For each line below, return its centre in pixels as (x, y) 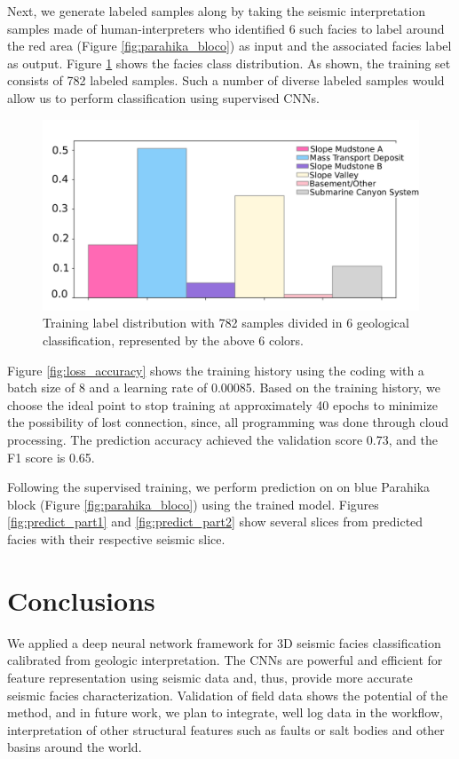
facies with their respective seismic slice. (116, 539)
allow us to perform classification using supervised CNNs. (163, 97)
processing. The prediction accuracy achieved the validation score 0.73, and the (222, 440)
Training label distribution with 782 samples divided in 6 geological (226, 323)
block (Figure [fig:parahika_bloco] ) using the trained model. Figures (193, 504)
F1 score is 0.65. (51, 457)
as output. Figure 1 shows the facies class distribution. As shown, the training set (229, 63)
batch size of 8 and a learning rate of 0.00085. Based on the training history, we (224, 387)
